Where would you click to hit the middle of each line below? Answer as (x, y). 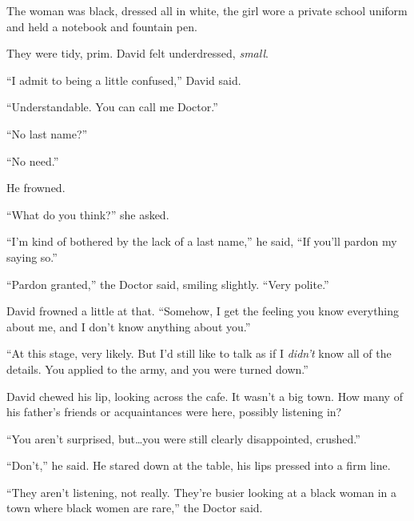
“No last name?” (47, 133)
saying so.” (32, 256)
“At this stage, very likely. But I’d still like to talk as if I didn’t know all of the (199, 353)
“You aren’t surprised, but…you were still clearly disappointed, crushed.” (183, 438)
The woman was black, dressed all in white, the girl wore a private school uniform (207, 10)
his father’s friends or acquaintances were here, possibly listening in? (174, 412)
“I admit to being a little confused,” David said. (124, 80)
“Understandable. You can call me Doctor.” (112, 107)
